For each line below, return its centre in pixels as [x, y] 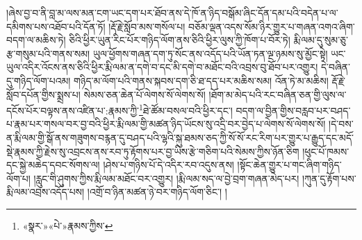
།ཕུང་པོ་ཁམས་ [326, 151]
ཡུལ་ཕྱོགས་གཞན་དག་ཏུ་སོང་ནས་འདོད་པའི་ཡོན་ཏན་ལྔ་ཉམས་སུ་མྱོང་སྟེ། [210, 53]
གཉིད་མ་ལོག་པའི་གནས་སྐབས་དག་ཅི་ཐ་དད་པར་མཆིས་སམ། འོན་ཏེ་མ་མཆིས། [201, 80]
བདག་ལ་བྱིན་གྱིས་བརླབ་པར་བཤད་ [293, 110]
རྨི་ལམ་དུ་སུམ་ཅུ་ [321, 40]
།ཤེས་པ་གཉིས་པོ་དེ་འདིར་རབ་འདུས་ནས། [168, 165]
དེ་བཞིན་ [336, 67]
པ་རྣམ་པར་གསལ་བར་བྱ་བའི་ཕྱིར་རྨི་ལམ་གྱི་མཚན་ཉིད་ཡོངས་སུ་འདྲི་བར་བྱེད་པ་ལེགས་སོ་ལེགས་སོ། [166, 124]
